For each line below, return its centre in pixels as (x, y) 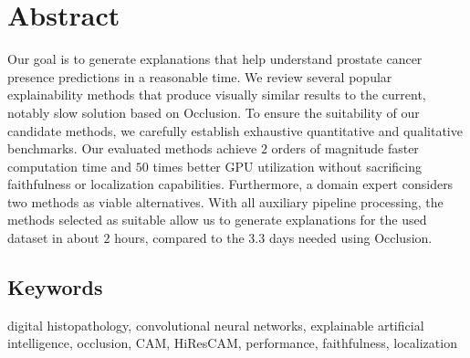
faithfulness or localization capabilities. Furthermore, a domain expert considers (230, 184)
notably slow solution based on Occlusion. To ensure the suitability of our (214, 112)
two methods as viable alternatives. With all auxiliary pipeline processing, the (225, 201)
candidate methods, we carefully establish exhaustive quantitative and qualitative (235, 130)
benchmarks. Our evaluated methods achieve (132, 148)
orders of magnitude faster (345, 148)
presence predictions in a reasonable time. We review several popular (200, 76)
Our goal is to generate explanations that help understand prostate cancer (215, 59)
